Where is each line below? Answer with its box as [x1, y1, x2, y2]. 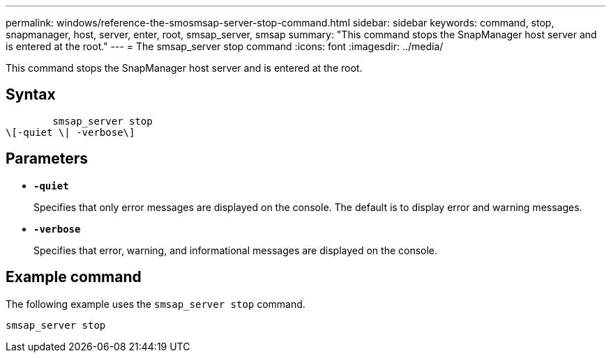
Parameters [6, 150, 88, 168]
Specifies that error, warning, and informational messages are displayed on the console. [33, 244, 438, 256]
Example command [6, 268, 142, 286]
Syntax [6, 86, 56, 104]
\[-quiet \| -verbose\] [6, 126, 135, 138]
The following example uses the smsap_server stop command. [6, 297, 305, 310]
